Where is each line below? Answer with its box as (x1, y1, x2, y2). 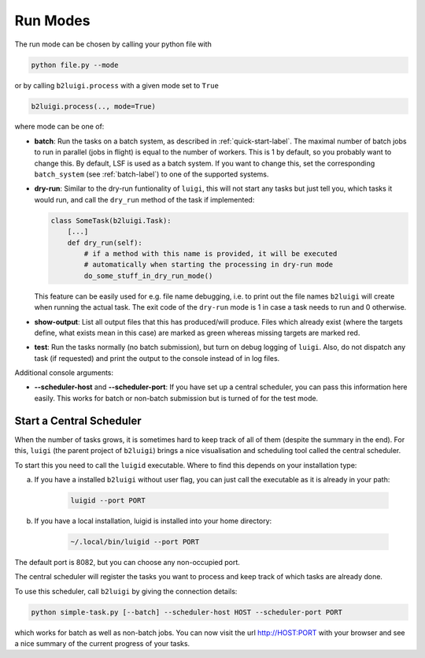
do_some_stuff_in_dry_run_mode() (83, 271, 213, 280)
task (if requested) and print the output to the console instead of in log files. (34, 353, 280, 362)
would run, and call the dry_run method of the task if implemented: (34, 195, 255, 204)
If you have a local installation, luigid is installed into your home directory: (34, 516, 272, 526)
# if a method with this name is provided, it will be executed (83, 249, 338, 258)
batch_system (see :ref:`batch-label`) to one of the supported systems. (34, 169, 269, 179)
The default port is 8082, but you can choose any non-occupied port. (14, 557, 240, 567)
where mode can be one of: (14, 122, 105, 132)
